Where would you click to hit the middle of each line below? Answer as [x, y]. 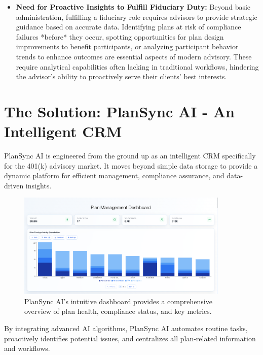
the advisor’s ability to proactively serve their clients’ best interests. [121, 76]
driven [14, 185]
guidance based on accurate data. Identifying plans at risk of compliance [128, 27]
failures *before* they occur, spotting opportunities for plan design [120, 36]
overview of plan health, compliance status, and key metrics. [118, 311]
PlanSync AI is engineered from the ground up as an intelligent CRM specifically [130, 156]
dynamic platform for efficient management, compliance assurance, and [114, 175]
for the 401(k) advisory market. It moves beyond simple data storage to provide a [131, 165]
